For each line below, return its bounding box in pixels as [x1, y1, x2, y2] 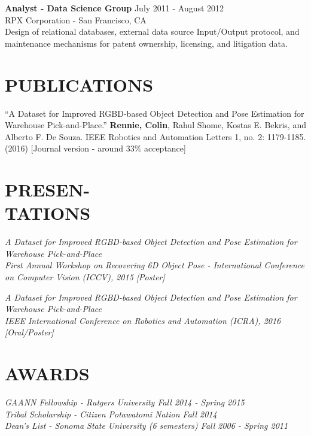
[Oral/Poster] [5, 326, 54, 338]
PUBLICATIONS [5, 72, 154, 96]
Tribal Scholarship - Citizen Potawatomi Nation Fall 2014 [5, 407, 217, 420]
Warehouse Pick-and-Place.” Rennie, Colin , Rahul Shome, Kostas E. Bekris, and [5, 119, 306, 131]
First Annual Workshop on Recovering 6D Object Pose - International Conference [5, 259, 304, 271]
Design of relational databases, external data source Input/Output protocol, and [5, 25, 300, 38]
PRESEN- [5, 177, 90, 202]
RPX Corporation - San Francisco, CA [5, 13, 147, 26]
